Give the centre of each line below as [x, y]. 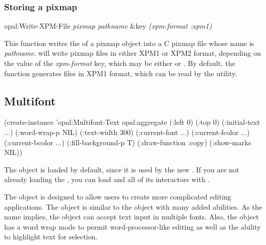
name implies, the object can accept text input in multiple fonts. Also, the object [131, 217]
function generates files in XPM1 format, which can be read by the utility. [121, 73]
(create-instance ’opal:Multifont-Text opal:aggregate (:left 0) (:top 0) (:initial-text [132, 122]
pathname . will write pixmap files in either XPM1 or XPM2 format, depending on [133, 53]
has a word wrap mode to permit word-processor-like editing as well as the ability [132, 226]
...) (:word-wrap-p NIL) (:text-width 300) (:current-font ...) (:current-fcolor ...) [127, 132]
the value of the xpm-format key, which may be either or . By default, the [120, 63]
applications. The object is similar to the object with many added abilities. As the [133, 206]
